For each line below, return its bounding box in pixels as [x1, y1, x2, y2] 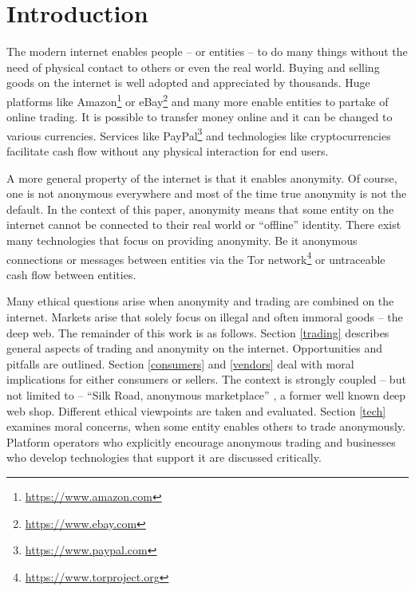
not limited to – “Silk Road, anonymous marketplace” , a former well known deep [6, 386, 406, 403]
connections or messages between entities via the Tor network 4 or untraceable [6, 248, 385, 267]
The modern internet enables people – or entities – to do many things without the [6, 43, 408, 60]
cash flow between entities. [6, 266, 136, 282]
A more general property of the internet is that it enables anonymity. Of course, [6, 169, 397, 186]
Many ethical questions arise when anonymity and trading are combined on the [6, 293, 394, 309]
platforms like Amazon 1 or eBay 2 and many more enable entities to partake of [6, 90, 389, 109]
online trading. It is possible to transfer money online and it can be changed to [6, 108, 393, 125]
